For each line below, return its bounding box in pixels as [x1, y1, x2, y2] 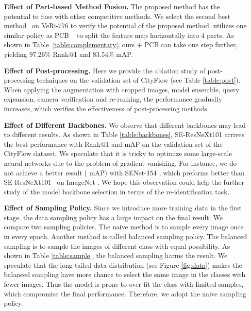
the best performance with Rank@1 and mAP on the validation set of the [4, 138, 223, 149]
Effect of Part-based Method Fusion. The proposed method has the [4, 1, 220, 11]
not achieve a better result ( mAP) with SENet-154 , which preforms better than [4, 167, 245, 177]
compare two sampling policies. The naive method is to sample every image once [4, 222, 244, 232]
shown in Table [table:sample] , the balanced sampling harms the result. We [4, 250, 228, 260]
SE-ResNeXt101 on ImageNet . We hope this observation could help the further [4, 177, 245, 187]
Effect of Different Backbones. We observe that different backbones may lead [4, 120, 246, 130]
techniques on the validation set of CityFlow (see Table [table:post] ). [36, 75, 241, 85]
